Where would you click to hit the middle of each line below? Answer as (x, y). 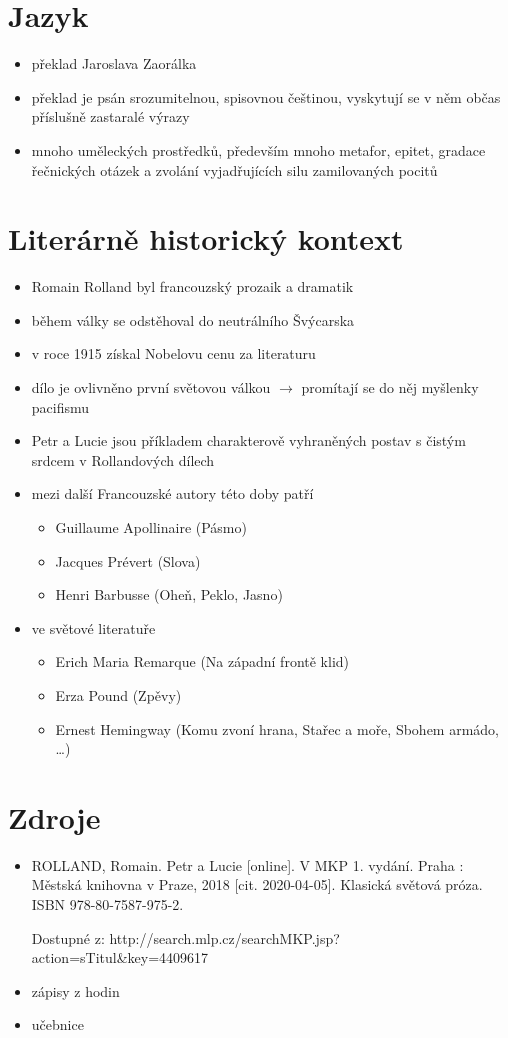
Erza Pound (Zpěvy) (118, 694)
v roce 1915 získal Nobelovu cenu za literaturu (173, 353)
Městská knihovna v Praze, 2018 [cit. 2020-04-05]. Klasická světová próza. (257, 884)
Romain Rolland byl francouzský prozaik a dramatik (192, 286)
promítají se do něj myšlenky (390, 387)
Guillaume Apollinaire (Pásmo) (151, 526)
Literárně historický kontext (206, 238)
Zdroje (54, 816)
